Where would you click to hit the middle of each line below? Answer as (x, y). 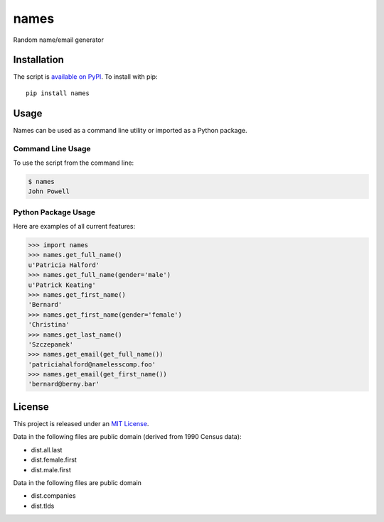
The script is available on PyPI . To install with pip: (85, 77)
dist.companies (53, 496)
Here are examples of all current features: (74, 226)
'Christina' (49, 325)
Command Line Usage (52, 148)
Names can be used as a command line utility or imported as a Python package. (130, 130)
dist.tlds (43, 506)
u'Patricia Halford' (64, 265)
